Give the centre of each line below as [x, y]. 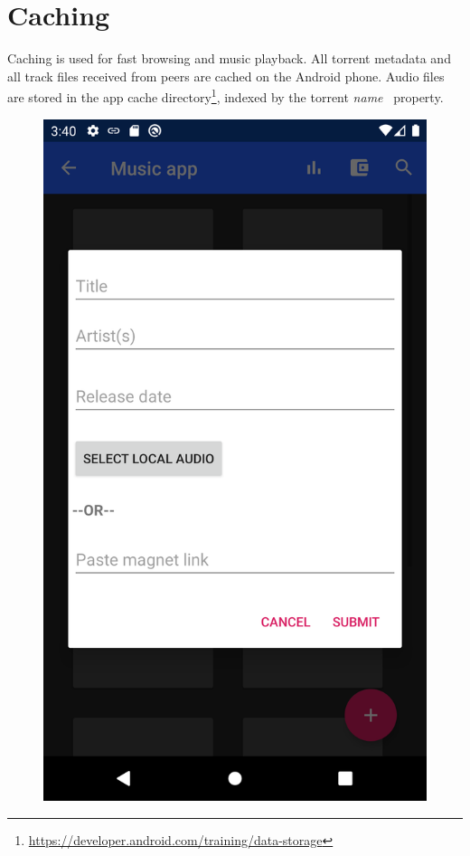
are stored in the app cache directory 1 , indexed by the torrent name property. [226, 95]
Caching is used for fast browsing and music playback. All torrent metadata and [229, 58]
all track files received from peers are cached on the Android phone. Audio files [226, 76]
